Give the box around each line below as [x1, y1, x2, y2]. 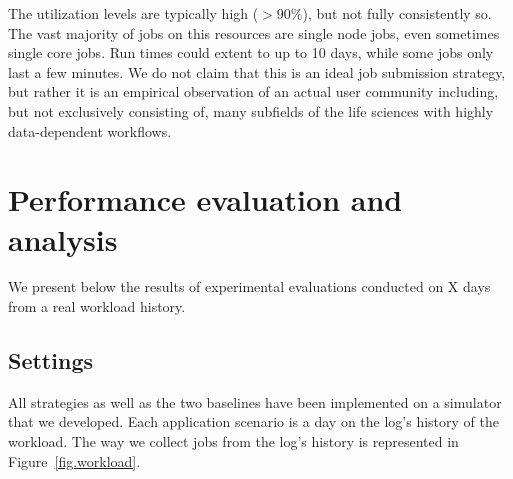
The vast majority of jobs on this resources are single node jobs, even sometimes [8, 22, 500, 43]
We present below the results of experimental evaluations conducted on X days [8, 276, 491, 297]
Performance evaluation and [8, 179, 403, 220]
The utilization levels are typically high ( [8, 3, 259, 23]
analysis [8, 218, 118, 259]
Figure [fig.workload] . [8, 450, 141, 471]
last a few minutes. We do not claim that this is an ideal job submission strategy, [8, 61, 506, 82]
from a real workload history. [8, 296, 186, 317]
